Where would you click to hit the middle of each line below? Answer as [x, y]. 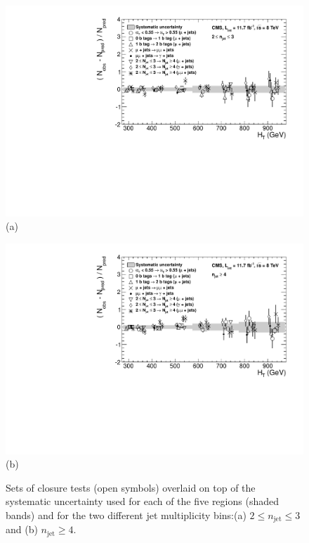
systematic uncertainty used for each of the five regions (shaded [142, 501]
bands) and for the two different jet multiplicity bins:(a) [126, 515]
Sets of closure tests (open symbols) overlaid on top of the [131, 487]
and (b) [22, 529]
